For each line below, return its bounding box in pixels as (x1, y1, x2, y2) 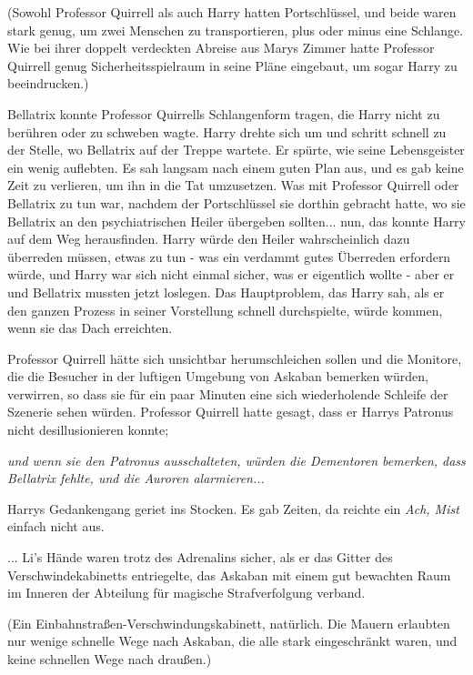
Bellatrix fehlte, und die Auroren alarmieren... (7, 468, 265, 488)
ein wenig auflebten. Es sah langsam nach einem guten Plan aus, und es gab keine (7, 157, 464, 176)
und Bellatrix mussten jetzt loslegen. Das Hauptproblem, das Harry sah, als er (7, 282, 445, 301)
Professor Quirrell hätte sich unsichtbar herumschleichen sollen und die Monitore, (7, 348, 462, 368)
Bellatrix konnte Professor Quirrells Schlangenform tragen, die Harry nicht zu (7, 104, 440, 123)
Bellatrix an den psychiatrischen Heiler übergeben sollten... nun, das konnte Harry (7, 211, 466, 230)
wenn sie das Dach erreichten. (7, 318, 173, 337)
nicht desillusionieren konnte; (7, 420, 169, 439)
